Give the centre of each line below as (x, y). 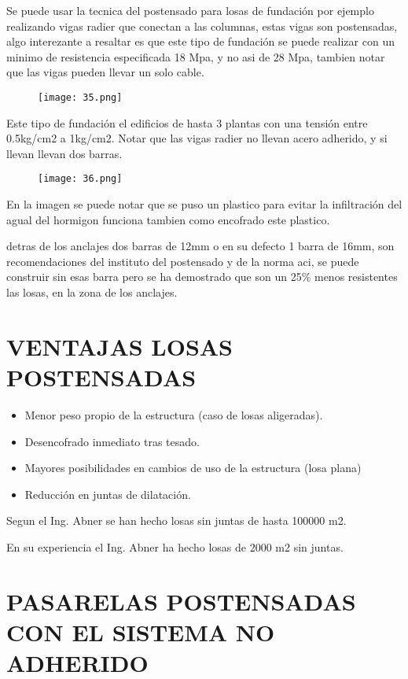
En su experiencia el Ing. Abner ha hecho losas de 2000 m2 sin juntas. (175, 546)
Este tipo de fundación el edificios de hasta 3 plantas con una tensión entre (187, 122)
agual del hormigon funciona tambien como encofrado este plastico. (168, 219)
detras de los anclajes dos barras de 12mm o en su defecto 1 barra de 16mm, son (200, 246)
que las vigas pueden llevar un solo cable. (105, 72)
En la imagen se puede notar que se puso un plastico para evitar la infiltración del (204, 204)
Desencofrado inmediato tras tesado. (112, 441)
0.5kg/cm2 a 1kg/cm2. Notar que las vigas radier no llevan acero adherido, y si (197, 138)
